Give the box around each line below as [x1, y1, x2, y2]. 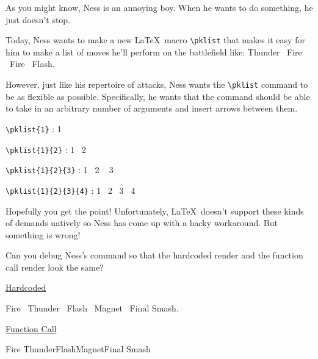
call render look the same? [5, 260, 104, 273]
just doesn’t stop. [5, 13, 71, 26]
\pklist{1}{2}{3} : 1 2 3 [5, 163, 114, 176]
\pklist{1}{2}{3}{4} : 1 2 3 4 [5, 183, 136, 196]
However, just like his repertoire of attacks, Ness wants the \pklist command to [5, 78, 308, 91]
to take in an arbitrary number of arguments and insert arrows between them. [5, 102, 298, 115]
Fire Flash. [9, 57, 55, 70]
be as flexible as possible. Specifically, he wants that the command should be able [5, 90, 310, 102]
